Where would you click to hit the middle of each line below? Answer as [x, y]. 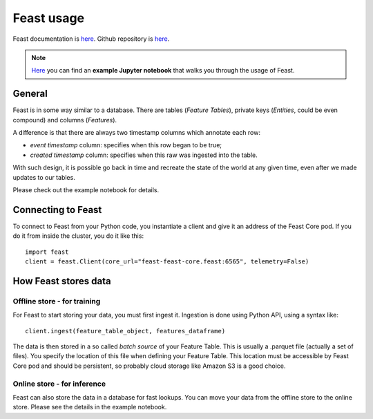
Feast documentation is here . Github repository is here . [91, 39]
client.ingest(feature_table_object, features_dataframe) [125, 331]
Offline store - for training [57, 301]
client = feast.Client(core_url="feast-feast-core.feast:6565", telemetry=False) [167, 262]
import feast [47, 252]
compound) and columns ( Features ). [65, 120]
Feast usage [49, 18]
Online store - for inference [59, 384]
